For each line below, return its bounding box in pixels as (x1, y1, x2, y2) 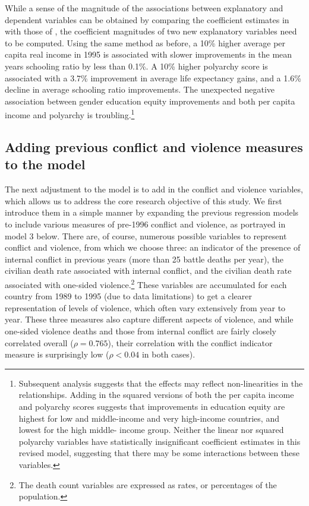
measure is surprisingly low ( (5, 348, 109, 360)
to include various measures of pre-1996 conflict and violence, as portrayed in (5, 217, 286, 230)
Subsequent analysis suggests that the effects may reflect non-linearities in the (18, 377, 303, 389)
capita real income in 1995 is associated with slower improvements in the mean (5, 48, 292, 61)
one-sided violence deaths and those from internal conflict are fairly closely (5, 324, 277, 337)
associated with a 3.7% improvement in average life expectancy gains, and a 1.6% (5, 71, 301, 84)
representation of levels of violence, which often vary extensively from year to (5, 301, 286, 314)
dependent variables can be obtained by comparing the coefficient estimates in (5, 13, 289, 26)
